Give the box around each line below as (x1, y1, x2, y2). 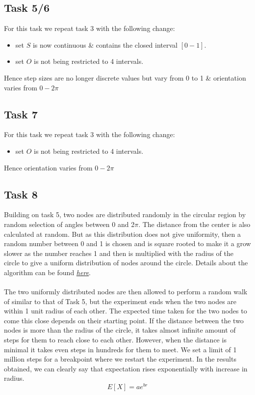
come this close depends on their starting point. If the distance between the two (4, 315, 244, 325)
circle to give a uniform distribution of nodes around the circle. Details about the (4, 257, 248, 268)
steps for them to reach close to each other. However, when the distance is (4, 335, 227, 345)
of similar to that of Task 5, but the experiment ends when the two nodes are (4, 296, 237, 306)
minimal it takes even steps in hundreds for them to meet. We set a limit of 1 (4, 344, 237, 354)
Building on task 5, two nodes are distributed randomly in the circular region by (4, 209, 246, 220)
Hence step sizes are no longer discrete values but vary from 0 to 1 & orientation (4, 72, 246, 83)
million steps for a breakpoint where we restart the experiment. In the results (4, 354, 236, 364)
